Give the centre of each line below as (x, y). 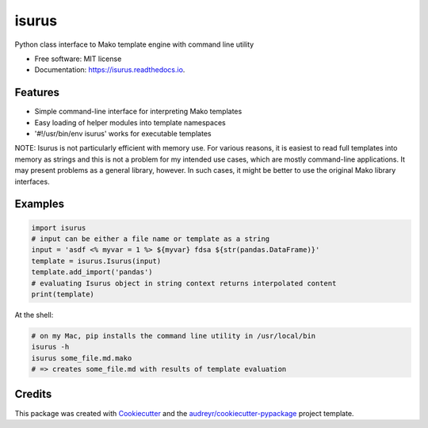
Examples (40, 204)
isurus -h (50, 347)
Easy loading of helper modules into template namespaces (130, 122)
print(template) (63, 294)
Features (37, 92)
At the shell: (34, 315)
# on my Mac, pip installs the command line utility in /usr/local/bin (174, 336)
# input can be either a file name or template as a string (151, 239)
